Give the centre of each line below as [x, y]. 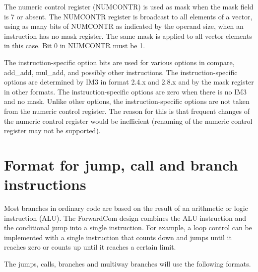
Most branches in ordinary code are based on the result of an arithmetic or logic [126, 208]
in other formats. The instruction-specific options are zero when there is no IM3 [126, 91]
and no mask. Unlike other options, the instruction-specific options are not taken [127, 101]
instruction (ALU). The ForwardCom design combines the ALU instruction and [125, 218]
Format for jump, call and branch [121, 164]
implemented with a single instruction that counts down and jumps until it [118, 237]
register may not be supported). [52, 131]
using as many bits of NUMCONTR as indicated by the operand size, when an [124, 26]
